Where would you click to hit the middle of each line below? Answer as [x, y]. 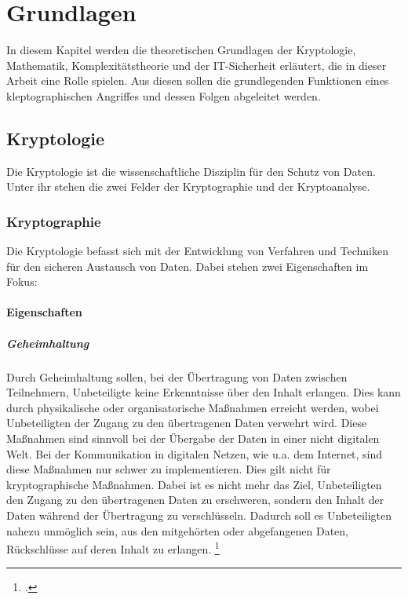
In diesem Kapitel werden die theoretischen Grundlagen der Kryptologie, [181, 50]
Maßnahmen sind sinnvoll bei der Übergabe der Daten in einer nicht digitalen [193, 438]
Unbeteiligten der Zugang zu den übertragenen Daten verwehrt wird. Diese [187, 423]
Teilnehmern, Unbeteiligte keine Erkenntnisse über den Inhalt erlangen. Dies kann [204, 392]
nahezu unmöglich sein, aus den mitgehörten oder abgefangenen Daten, [178, 530]
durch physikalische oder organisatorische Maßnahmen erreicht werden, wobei [193, 407]
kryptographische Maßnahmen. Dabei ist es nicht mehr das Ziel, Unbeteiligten [194, 484]
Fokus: [22, 281]
